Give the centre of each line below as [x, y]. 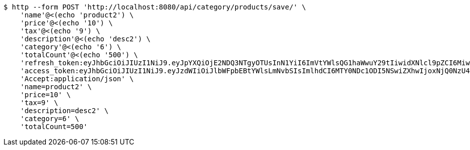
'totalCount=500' [54, 127]
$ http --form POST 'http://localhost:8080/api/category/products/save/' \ [155, 7]
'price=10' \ [45, 95]
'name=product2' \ [56, 87]
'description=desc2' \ [64, 111]
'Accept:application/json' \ [77, 79]
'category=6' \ [50, 119]
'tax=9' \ [39, 103]
